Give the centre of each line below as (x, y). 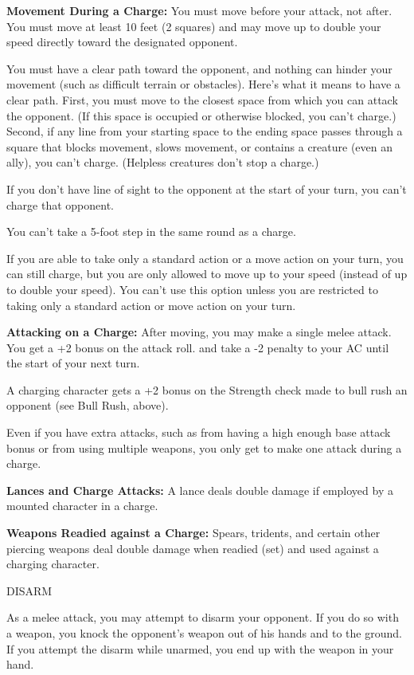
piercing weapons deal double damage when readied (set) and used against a (193, 548)
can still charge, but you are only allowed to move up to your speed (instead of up (207, 274)
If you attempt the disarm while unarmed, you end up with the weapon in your (200, 648)
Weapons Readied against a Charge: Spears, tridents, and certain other (193, 533)
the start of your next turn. (73, 363)
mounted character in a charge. (82, 506)
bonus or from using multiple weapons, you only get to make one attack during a (204, 447)
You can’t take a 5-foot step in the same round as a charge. (151, 232)
